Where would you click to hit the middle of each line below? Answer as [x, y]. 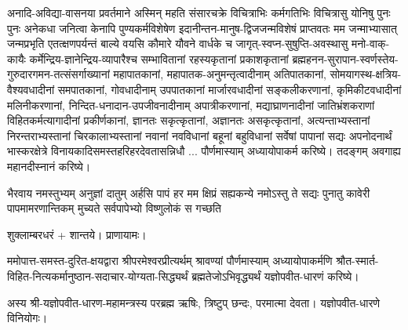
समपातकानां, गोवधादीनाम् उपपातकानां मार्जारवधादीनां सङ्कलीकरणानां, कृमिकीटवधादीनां [229, 89]
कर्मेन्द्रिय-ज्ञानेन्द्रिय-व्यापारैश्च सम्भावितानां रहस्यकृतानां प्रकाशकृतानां [159, 58]
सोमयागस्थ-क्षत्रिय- [366, 74]
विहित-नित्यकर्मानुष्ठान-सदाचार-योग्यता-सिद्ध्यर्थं [98, 276]
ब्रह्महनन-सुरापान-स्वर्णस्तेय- [345, 58]
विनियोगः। [27, 318]
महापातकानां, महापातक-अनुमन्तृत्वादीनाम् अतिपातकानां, [220, 74]
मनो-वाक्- [370, 44]
